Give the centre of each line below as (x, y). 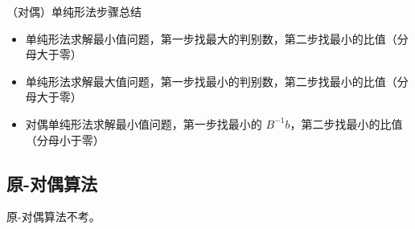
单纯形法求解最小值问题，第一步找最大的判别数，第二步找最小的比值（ (211, 38)
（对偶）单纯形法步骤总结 (74, 11)
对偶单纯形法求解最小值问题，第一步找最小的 (144, 123)
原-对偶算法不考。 (53, 217)
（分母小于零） (65, 139)
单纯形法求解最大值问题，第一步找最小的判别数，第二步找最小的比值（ (211, 81)
